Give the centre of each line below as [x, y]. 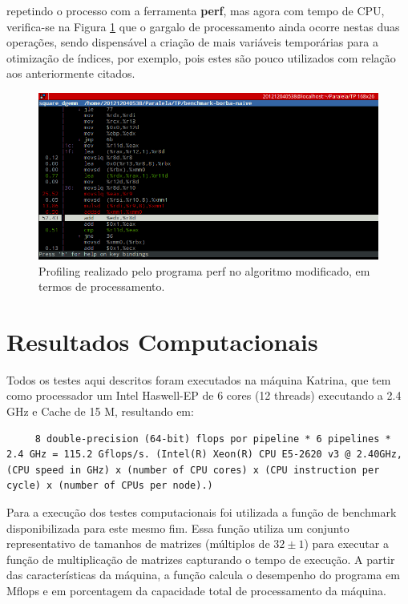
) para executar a [346, 544]
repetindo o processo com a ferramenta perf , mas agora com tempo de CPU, [196, 10]
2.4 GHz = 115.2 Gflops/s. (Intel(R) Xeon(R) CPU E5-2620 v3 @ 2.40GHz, [204, 455]
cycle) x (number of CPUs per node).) [110, 486]
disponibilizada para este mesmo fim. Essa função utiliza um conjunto [178, 527]
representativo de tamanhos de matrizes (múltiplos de [138, 544]
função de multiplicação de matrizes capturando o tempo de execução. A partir [201, 559]
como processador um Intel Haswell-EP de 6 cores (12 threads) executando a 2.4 [204, 395]
